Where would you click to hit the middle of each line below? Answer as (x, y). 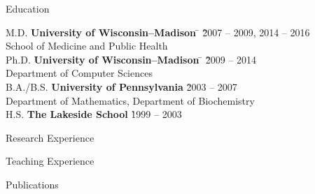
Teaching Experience (50, 161)
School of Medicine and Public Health (87, 46)
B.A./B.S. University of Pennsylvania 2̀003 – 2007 (121, 86)
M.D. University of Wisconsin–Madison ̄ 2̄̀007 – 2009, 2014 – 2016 (158, 32)
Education (28, 8)
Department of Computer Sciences (79, 73)
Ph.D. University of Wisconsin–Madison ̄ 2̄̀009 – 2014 (131, 59)
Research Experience (50, 137)
